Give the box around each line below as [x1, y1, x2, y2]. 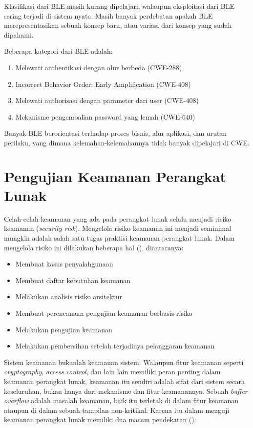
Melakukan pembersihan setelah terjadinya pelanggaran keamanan [15, 341, 215, 351]
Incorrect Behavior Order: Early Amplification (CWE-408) [15, 79, 191, 89]
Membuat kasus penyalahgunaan [15, 259, 113, 269]
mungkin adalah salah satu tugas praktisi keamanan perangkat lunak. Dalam [4, 233, 235, 243]
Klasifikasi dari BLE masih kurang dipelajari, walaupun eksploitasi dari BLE [4, 1, 234, 11]
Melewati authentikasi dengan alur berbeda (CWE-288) [15, 62, 182, 72]
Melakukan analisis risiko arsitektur [15, 291, 123, 302]
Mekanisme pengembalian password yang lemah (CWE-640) [15, 111, 195, 122]
